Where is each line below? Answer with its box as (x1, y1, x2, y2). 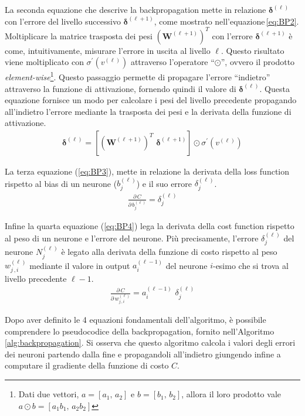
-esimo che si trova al (212, 259, 289, 271)
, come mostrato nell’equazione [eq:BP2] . (154, 15, 299, 27)
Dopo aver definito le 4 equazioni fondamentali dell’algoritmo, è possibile (5, 313, 266, 326)
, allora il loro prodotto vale (181, 388, 281, 400)
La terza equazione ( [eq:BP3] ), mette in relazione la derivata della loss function (5, 165, 290, 177)
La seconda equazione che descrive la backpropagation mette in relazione (5, 4, 266, 15)
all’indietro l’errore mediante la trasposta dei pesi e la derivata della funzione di (5, 105, 292, 117)
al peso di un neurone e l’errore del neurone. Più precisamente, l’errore (5, 231, 259, 244)
